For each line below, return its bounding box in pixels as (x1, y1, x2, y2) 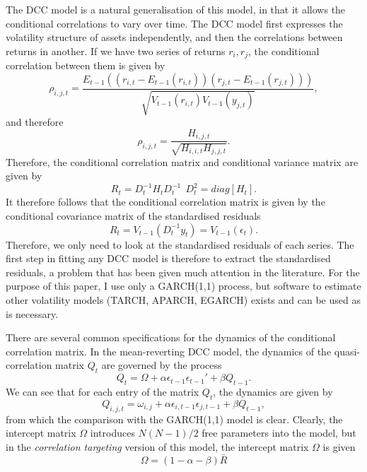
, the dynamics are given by (213, 384, 333, 399)
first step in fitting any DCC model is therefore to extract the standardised (6, 251, 331, 266)
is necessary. (6, 306, 59, 321)
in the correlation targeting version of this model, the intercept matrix (6, 439, 309, 454)
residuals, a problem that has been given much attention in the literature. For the (6, 264, 360, 279)
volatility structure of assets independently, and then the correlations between (6, 30, 343, 45)
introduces (90, 425, 135, 440)
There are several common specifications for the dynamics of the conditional (6, 330, 336, 345)
